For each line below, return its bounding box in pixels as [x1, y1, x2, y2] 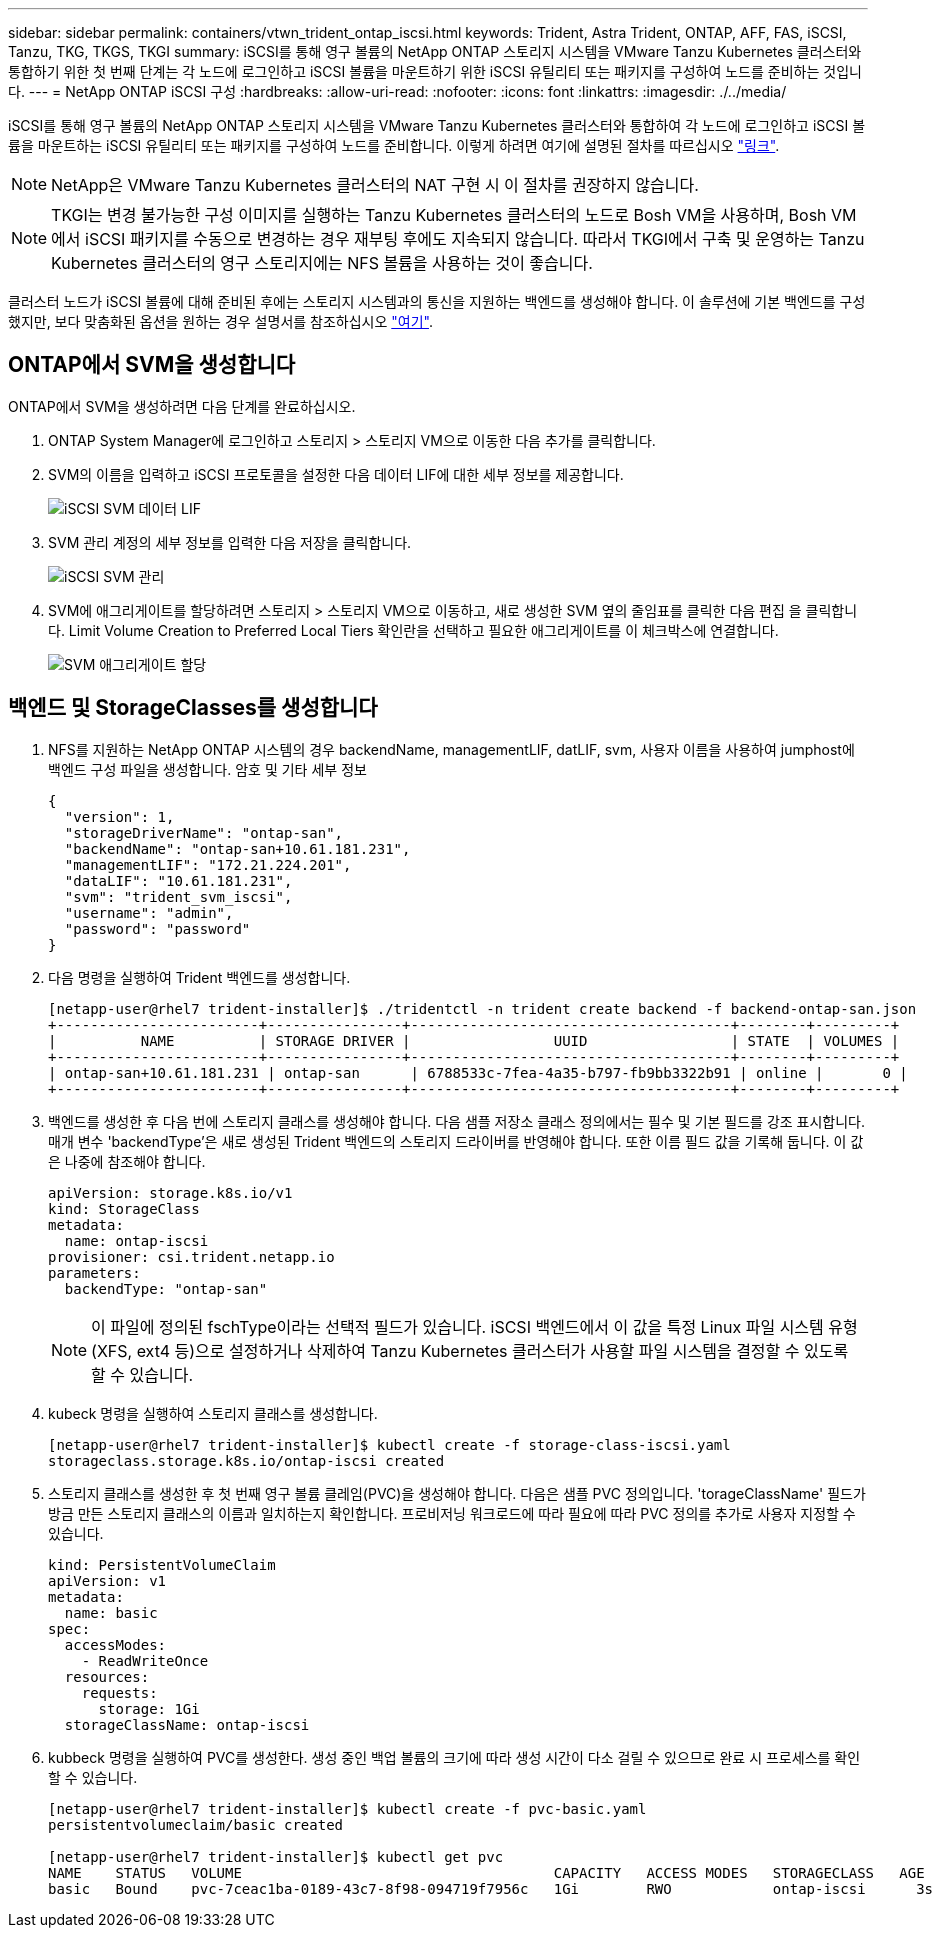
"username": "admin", [64, 904, 234, 921]
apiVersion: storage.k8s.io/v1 [48, 1184, 293, 1201]
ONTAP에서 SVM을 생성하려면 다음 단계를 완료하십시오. [8, 397, 356, 415]
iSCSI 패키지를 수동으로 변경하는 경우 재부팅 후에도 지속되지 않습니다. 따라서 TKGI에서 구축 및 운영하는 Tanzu [85, 229, 865, 249]
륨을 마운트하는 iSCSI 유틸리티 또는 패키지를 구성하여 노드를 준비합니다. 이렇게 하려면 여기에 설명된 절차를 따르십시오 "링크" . [8, 137, 780, 154]
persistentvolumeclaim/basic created [48, 1816, 344, 1833]
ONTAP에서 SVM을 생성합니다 [8, 352, 296, 378]
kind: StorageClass [48, 1200, 200, 1217]
